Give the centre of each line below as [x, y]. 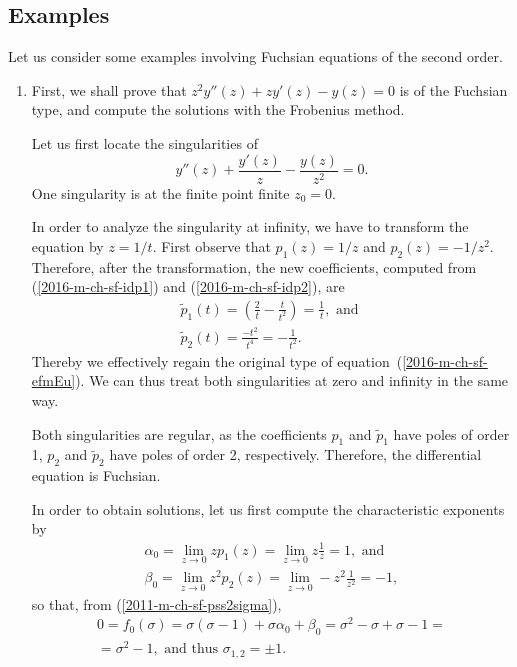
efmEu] [53, 380]
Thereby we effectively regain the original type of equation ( [217, 360]
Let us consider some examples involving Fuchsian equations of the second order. [255, 56]
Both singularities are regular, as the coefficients [179, 433]
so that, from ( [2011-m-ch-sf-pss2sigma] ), [156, 603]
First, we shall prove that [109, 89]
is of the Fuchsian [453, 89]
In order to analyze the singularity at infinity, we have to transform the [250, 226]
